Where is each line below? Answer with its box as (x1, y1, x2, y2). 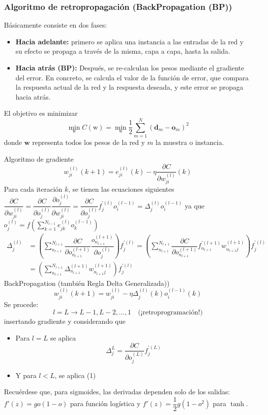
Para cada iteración (4, 184, 62, 194)
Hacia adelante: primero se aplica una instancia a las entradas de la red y (15, 36, 244, 46)
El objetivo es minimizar (4, 108, 78, 118)
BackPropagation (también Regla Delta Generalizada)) (4, 277, 170, 288)
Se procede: (4, 299, 38, 309)
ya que (184, 200, 205, 210)
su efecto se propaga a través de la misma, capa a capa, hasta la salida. (15, 46, 230, 56)
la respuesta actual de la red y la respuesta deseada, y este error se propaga (15, 82, 243, 92)
